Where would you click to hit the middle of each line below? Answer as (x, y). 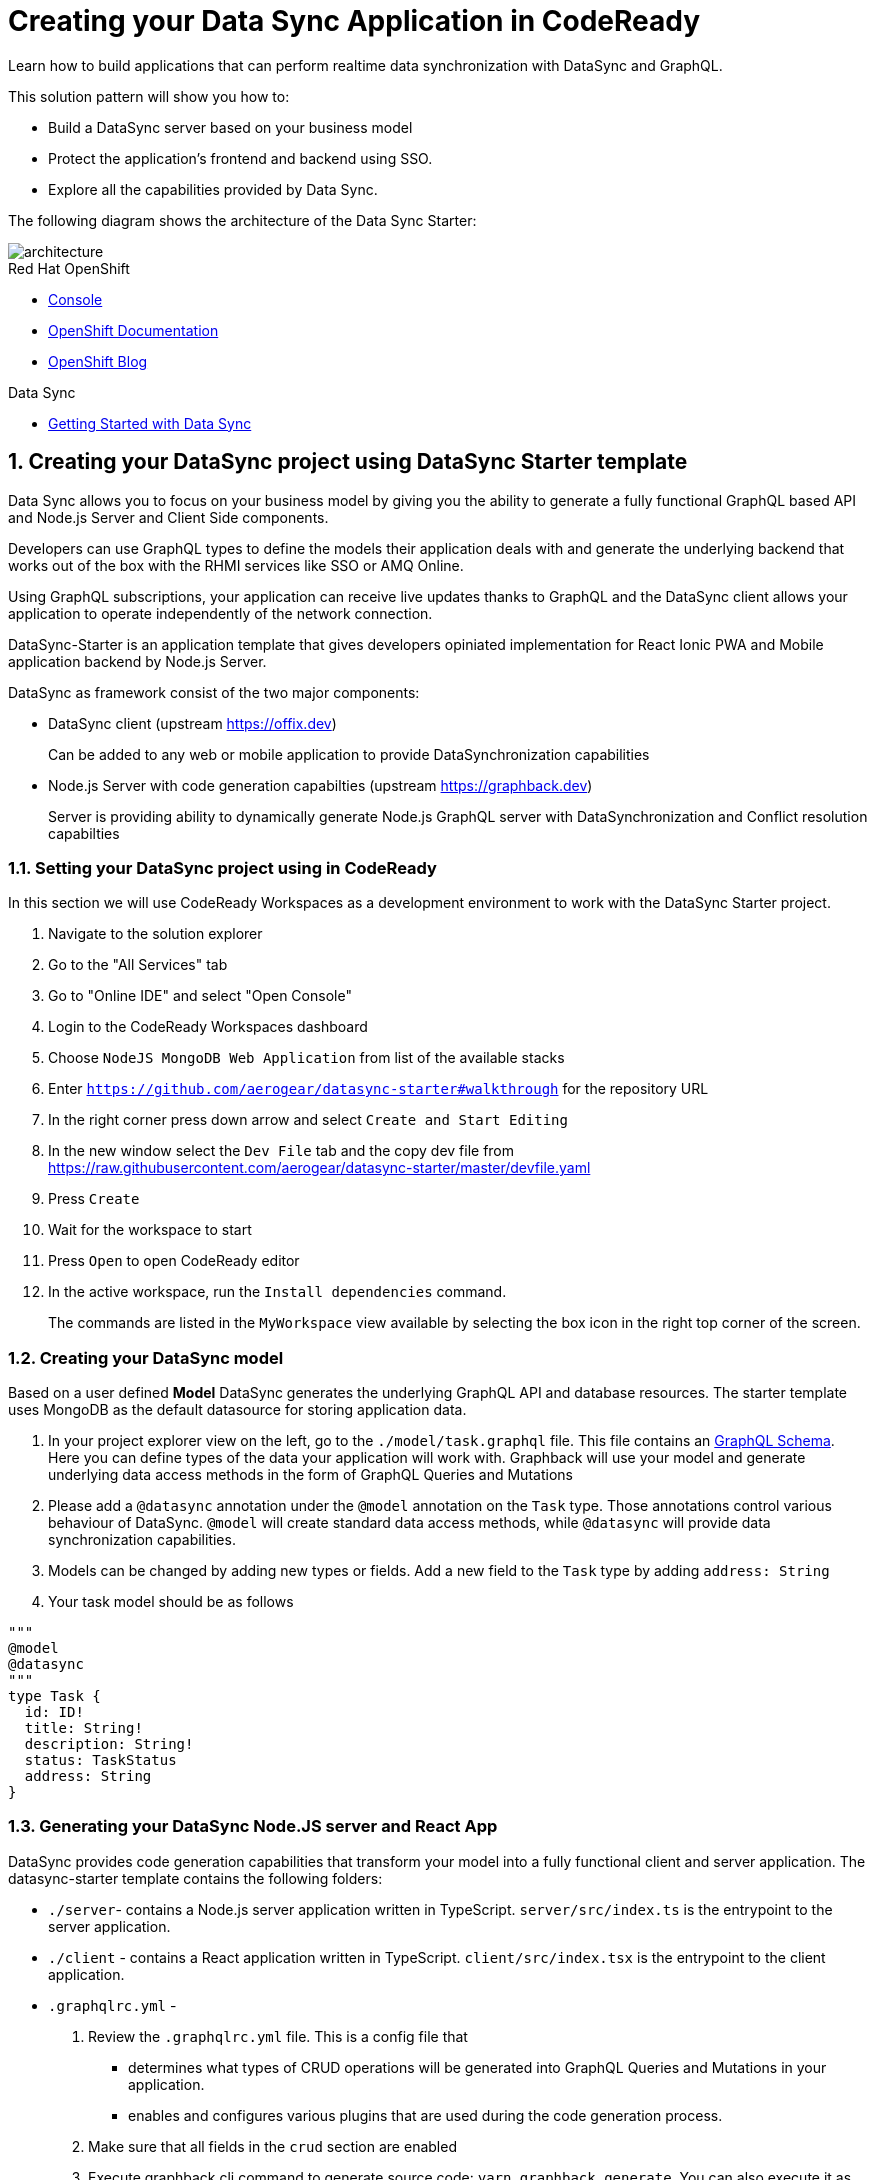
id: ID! (54, 1712)
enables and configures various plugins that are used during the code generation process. (425, 2115)
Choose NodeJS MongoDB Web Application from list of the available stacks (306, 1058)
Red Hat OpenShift (69, 268)
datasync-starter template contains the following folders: (195, 1878)
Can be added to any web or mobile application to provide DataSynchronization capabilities (349, 754)
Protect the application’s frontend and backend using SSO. (240, 158)
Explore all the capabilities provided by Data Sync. (213, 189)
